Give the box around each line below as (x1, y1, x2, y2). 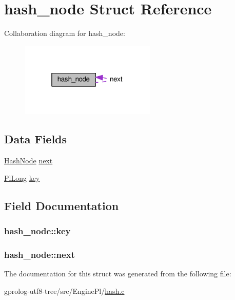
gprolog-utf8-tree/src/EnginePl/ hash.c (4, 285, 125, 296)
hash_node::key (4, 224, 71, 237)
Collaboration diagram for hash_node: (4, 28, 125, 39)
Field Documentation (4, 197, 119, 213)
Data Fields (4, 131, 67, 147)
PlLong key (4, 172, 40, 183)
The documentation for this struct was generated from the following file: (4, 268, 231, 279)
